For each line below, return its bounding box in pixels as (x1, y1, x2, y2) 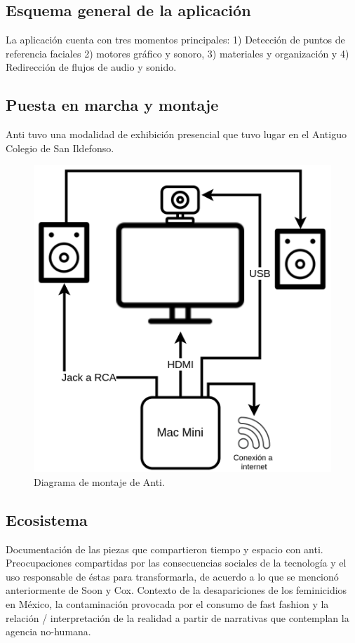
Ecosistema (6, 508, 88, 530)
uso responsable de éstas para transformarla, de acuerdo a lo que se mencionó (6, 569, 339, 583)
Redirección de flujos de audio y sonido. (6, 60, 177, 74)
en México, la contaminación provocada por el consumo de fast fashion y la (6, 596, 329, 611)
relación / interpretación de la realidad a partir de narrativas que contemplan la (6, 610, 349, 625)
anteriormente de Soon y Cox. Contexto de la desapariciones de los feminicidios (6, 583, 347, 597)
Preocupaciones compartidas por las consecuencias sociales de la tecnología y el (6, 555, 347, 570)
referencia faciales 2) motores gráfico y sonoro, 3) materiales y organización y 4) (6, 46, 349, 60)
